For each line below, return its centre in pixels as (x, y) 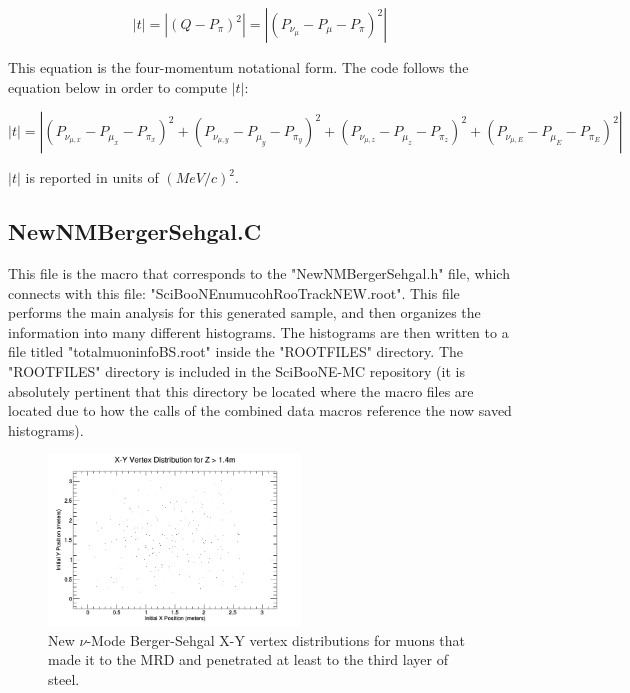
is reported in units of (92, 177)
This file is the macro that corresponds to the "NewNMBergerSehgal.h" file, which (259, 272)
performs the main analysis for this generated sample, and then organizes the (244, 312)
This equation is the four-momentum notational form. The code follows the (238, 67)
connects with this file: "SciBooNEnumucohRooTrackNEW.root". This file (234, 292)
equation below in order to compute (118, 86)
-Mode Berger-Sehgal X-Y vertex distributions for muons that (276, 639)
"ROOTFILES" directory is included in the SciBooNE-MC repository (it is (236, 370)
